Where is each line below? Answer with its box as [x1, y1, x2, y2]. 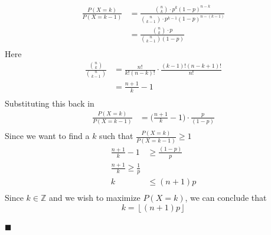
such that [99, 130, 133, 142]
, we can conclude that [185, 191, 267, 203]
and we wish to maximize [48, 191, 141, 203]
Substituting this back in [5, 97, 94, 109]
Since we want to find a [5, 130, 90, 142]
